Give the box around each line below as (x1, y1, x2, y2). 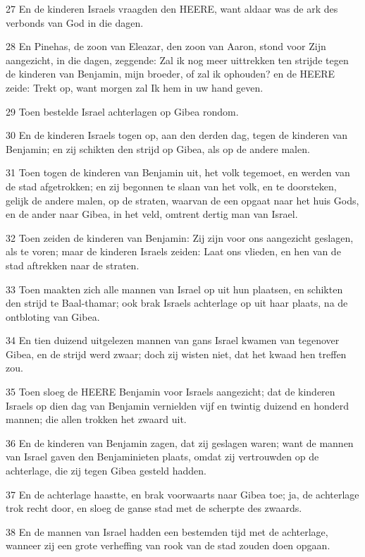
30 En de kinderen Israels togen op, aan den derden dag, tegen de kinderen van (6, 128, 348, 142)
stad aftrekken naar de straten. (6, 257, 140, 272)
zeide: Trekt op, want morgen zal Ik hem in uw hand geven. (6, 80, 264, 94)
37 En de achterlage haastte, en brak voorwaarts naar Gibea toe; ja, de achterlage (6, 486, 359, 501)
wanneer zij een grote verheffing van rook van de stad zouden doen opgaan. (6, 538, 330, 553)
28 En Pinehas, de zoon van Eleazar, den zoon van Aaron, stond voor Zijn (6, 39, 326, 54)
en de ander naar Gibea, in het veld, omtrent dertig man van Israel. (6, 207, 298, 221)
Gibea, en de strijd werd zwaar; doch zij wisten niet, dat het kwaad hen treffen (6, 346, 347, 361)
